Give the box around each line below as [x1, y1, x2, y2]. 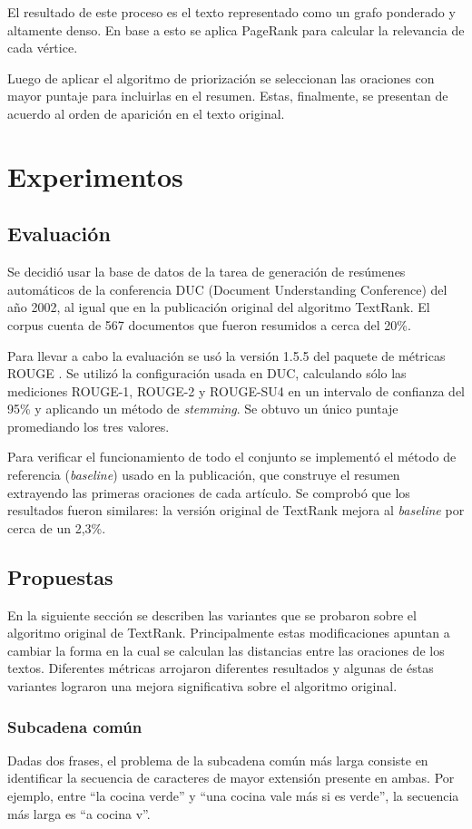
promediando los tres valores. [7, 416, 170, 435]
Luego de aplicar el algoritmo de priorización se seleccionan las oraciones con [7, 68, 435, 87]
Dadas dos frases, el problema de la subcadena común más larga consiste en [7, 750, 428, 769]
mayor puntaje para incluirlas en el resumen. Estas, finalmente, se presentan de [7, 86, 448, 105]
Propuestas [7, 562, 113, 590]
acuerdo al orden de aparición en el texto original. [7, 103, 285, 122]
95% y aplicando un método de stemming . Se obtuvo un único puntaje [7, 399, 398, 418]
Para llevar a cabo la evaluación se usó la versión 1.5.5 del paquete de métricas [7, 346, 446, 365]
